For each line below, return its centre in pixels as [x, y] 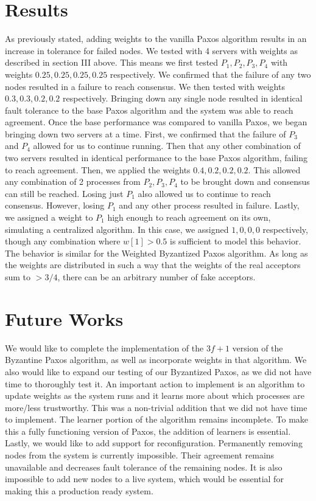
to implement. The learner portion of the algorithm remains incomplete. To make [157, 419]
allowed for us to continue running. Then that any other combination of [167, 146]
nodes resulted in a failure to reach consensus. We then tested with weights [145, 86]
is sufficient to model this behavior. [236, 241]
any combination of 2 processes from [73, 181]
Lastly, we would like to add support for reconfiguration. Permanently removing [154, 443]
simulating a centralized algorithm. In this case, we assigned [117, 229]
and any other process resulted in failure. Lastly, [209, 205]
